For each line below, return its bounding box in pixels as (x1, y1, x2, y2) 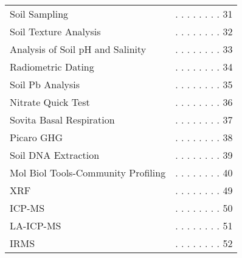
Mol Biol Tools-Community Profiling (10, 166, 166, 180)
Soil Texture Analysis (10, 24, 101, 38)
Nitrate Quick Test (10, 95, 90, 109)
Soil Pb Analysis (10, 77, 80, 91)
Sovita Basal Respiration (10, 113, 115, 127)
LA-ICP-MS (10, 218, 61, 232)
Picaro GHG (10, 130, 63, 144)
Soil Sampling (10, 7, 69, 21)
